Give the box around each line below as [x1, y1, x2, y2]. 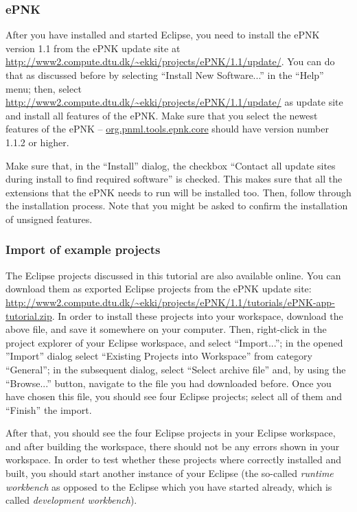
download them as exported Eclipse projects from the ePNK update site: [5, 281, 312, 296]
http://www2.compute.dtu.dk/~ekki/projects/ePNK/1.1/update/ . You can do [5, 54, 335, 69]
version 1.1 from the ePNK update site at [5, 40, 181, 55]
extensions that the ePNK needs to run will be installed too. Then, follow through [5, 185, 352, 199]
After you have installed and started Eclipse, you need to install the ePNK [5, 27, 320, 42]
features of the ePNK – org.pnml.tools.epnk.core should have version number [5, 121, 329, 136]
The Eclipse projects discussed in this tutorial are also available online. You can [5, 268, 341, 282]
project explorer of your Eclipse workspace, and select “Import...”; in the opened [5, 335, 343, 349]
